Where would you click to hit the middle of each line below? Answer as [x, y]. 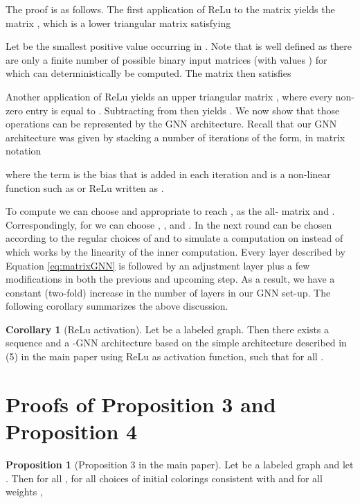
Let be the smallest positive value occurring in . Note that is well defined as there [179, 46]
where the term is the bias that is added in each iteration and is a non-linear [168, 174]
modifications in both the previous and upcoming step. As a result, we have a [170, 279]
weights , [24, 492]
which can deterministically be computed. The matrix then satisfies [148, 73]
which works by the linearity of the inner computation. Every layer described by [175, 251]
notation [24, 151]
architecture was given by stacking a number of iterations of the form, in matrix [175, 137]
